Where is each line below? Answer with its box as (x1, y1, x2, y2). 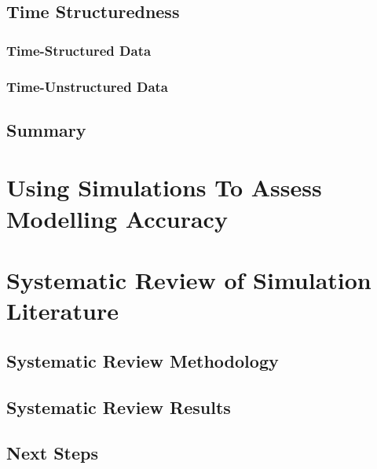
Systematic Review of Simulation (6, 264, 372, 295)
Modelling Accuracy (6, 202, 228, 234)
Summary (6, 117, 86, 141)
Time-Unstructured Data (6, 76, 168, 96)
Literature (6, 295, 119, 327)
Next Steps (6, 441, 98, 465)
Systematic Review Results (6, 394, 231, 419)
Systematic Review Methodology (6, 348, 279, 372)
